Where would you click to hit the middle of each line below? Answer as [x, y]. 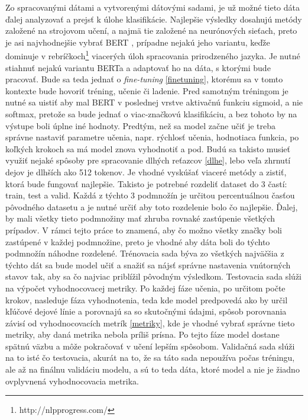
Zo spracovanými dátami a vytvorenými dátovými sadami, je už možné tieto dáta [153, 7]
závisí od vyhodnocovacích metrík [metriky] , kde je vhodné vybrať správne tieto [150, 323]
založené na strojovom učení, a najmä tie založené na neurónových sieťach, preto [151, 31]
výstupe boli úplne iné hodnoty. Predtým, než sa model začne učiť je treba [141, 125]
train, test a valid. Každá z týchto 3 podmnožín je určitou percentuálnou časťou [150, 195]
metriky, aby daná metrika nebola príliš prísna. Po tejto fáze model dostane [142, 334]
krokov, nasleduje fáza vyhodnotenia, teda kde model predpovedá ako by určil [147, 299]
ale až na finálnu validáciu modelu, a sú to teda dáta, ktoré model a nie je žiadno [153, 369]
